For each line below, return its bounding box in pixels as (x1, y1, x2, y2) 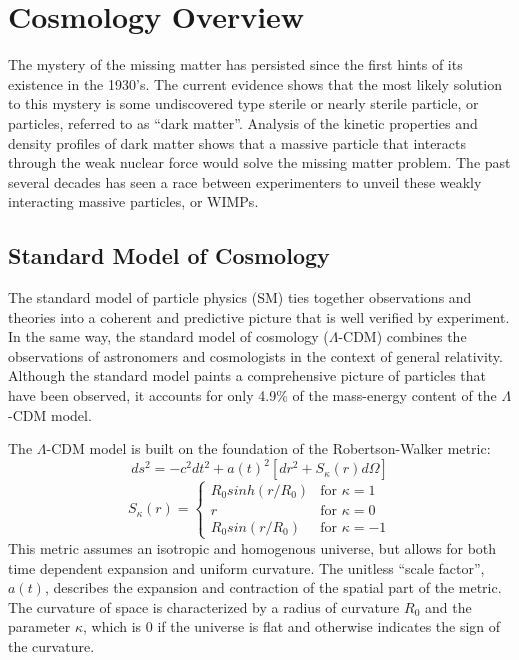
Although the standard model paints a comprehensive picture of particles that (8, 365, 487, 386)
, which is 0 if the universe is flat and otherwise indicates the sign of (83, 616, 501, 637)
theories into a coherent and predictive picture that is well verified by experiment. (8, 306, 510, 327)
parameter (8, 616, 71, 637)
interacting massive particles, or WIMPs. (8, 191, 259, 212)
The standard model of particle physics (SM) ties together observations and (8, 287, 472, 308)
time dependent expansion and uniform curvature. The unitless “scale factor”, (8, 557, 485, 578)
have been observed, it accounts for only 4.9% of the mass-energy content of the (8, 385, 497, 406)
